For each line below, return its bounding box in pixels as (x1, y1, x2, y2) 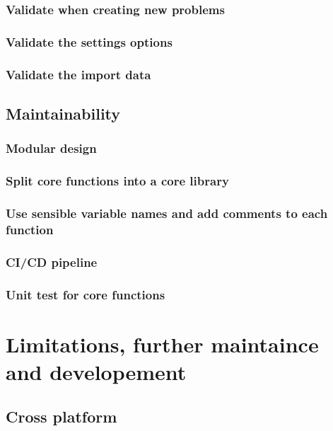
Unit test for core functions (6, 285, 165, 303)
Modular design (6, 139, 97, 157)
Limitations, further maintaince (6, 329, 319, 358)
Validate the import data (6, 65, 151, 83)
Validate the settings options (6, 33, 173, 50)
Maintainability (6, 102, 121, 124)
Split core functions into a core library (6, 172, 229, 190)
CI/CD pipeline (6, 253, 98, 270)
